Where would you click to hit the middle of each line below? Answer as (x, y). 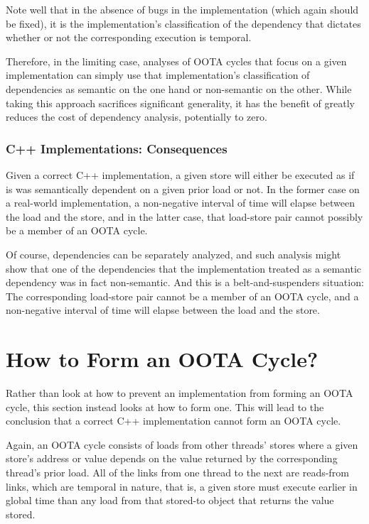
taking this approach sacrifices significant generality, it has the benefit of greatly (180, 103)
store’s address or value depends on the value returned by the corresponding (172, 458)
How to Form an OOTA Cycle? (162, 359)
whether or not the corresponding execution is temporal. (129, 37)
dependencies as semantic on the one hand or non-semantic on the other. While (179, 88)
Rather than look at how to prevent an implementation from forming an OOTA (180, 393)
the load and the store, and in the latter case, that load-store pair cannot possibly (184, 216)
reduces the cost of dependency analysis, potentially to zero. (137, 117)
